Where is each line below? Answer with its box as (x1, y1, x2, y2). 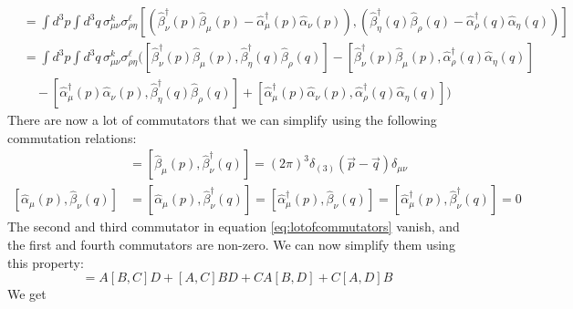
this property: (7, 252, 84, 272)
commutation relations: (7, 128, 137, 147)
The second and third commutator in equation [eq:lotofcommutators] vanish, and (7, 217, 460, 236)
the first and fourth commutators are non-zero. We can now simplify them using (7, 234, 455, 253)
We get (7, 284, 47, 304)
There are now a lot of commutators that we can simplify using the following (7, 110, 437, 129)
